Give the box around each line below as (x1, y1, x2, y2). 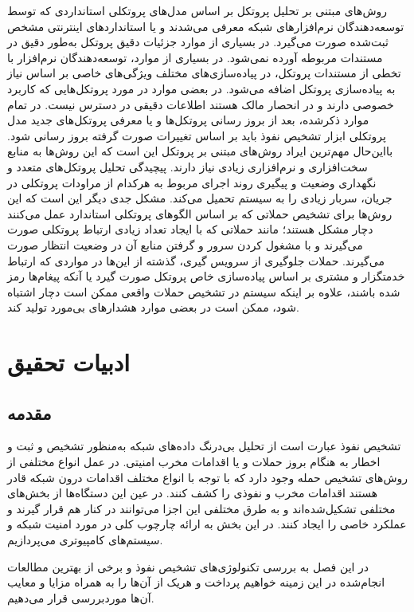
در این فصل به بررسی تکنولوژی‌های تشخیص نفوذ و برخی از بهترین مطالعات (7, 558, 369, 575)
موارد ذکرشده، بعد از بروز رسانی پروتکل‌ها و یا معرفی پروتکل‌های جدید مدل (7, 112, 369, 128)
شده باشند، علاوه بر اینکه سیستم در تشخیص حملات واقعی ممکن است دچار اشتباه (7, 283, 400, 300)
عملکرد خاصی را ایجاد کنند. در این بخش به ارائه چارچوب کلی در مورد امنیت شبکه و (7, 516, 407, 532)
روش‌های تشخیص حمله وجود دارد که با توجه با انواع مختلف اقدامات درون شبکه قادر (7, 469, 408, 485)
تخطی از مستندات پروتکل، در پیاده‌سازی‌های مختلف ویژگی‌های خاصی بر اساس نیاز (7, 65, 401, 81)
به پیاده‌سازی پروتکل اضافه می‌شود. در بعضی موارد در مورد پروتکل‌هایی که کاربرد (7, 80, 396, 96)
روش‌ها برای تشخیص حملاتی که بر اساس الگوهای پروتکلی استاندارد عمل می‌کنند (7, 205, 393, 222)
